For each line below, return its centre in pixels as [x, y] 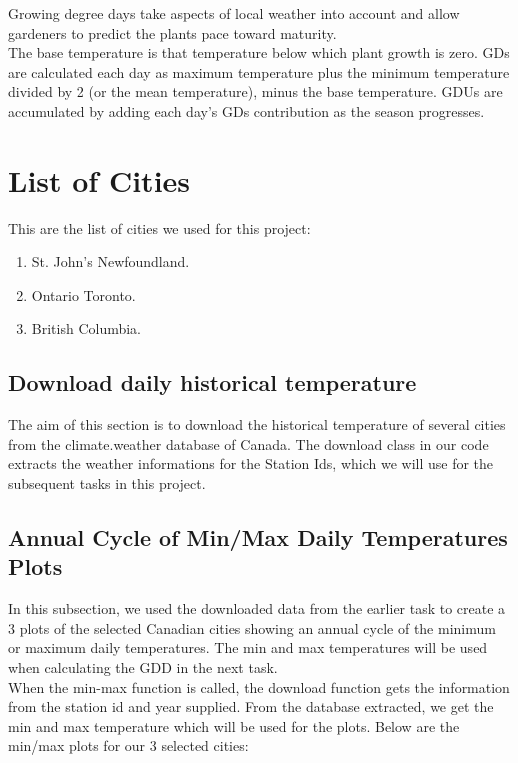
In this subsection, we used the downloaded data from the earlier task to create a [257, 608]
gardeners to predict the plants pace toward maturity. [172, 32]
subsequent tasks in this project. [107, 483]
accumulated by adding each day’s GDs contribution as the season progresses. [246, 110]
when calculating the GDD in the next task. [143, 667]
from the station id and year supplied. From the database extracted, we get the [251, 706]
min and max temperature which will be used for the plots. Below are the [234, 725]
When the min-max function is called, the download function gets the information [259, 686]
